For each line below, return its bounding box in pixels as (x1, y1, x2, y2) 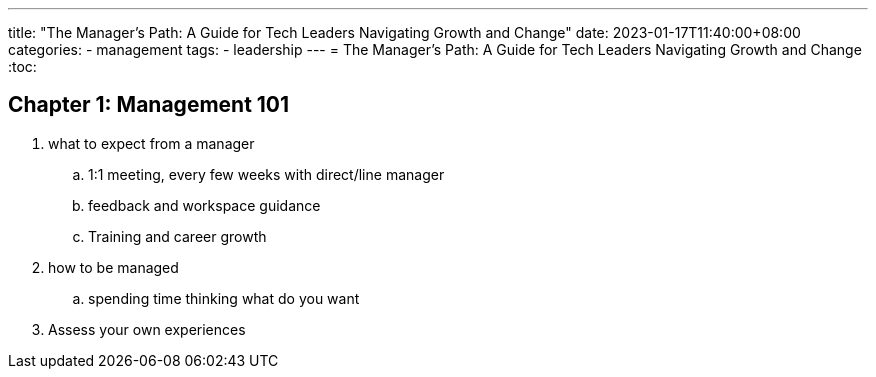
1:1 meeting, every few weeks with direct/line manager (88, 165, 445, 183)
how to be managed (48, 258, 179, 276)
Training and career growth (88, 227, 267, 245)
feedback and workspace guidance (88, 196, 321, 214)
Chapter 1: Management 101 (8, 92, 290, 118)
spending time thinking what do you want (88, 289, 360, 307)
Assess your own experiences (48, 320, 246, 338)
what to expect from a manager (48, 134, 255, 152)
